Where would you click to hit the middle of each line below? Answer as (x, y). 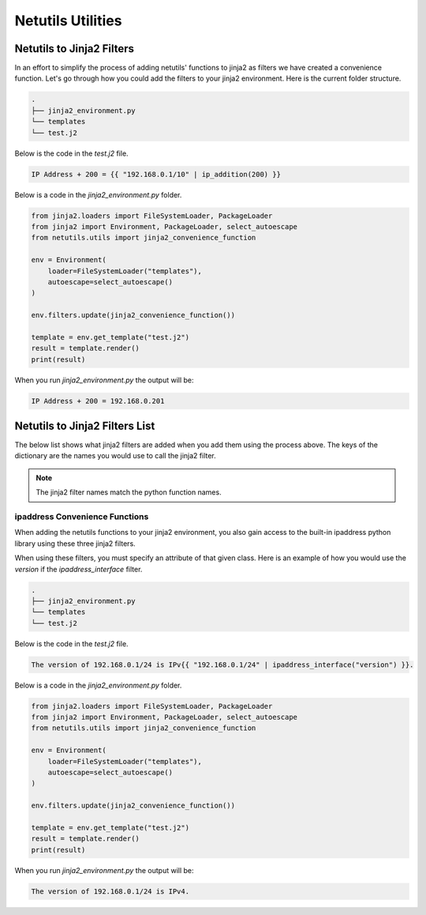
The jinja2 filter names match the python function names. (129, 492)
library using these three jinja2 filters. (75, 543)
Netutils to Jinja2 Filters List (85, 426)
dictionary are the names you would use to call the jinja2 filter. (115, 456)
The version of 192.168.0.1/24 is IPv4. (110, 891)
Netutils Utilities (68, 21)
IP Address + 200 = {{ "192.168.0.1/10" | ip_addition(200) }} (156, 174)
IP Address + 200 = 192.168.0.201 (98, 401)
